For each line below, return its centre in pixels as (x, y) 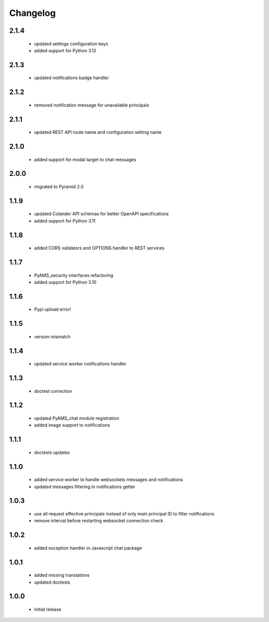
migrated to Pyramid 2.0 (59, 186)
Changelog (32, 13)
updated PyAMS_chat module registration (77, 418)
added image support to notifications (72, 425)
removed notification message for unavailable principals (92, 105)
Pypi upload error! (53, 309)
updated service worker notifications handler (80, 364)
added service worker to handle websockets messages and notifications (109, 480)
